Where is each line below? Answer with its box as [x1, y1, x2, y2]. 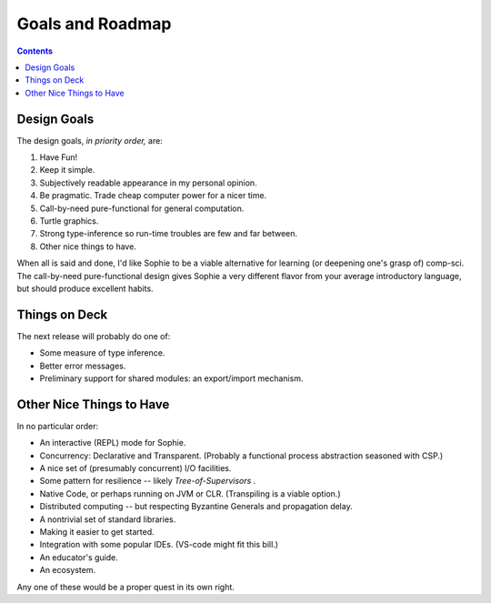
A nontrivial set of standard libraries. [39, 514, 176, 525]
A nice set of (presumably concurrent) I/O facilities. [39, 463, 232, 474]
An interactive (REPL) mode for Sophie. [39, 437, 186, 448]
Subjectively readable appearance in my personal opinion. [39, 177, 258, 188]
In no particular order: [16, 420, 99, 431]
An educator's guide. [39, 551, 118, 563]
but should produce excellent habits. [16, 283, 154, 294]
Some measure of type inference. [39, 347, 165, 358]
